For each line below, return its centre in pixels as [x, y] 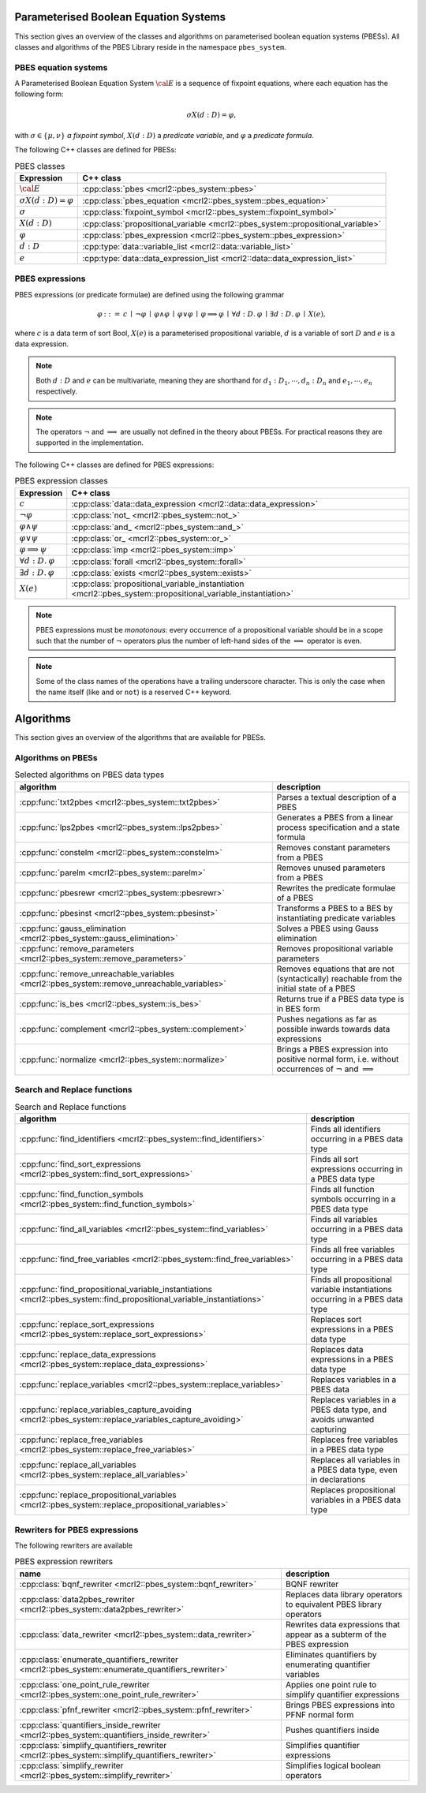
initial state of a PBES [316, 988]
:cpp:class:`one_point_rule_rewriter [84, 1684]
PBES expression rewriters [64, 1562]
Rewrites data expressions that [342, 1624]
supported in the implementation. [90, 443]
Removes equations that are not [335, 969]
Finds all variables [344, 1220]
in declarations [338, 1480]
